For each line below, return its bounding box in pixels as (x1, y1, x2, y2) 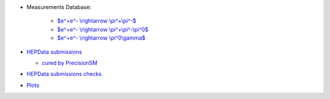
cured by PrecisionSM (42, 59, 98, 66)
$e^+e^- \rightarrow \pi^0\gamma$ (57, 34, 146, 42)
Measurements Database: (26, 4, 92, 10)
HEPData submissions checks (26, 70, 102, 78)
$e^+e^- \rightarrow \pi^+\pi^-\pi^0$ (57, 26, 149, 33)
